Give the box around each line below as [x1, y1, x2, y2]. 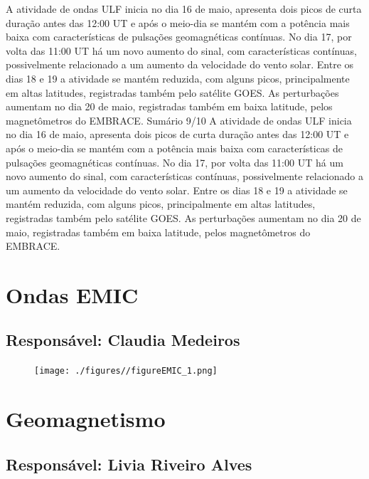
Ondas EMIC [6, 280, 139, 309]
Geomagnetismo [6, 404, 166, 433]
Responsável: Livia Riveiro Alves [6, 453, 252, 475]
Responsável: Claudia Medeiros [6, 329, 240, 351]
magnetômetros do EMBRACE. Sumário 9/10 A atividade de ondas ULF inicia [6, 112, 352, 127]
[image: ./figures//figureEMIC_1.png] [34, 366, 218, 377]
